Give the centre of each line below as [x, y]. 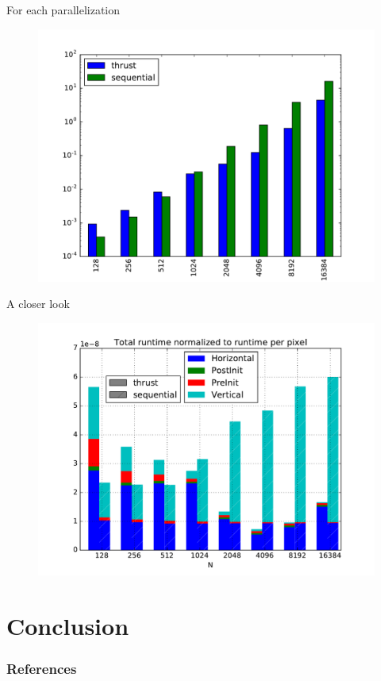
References [42, 668]
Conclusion [68, 625]
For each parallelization [63, 10]
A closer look [38, 304]
